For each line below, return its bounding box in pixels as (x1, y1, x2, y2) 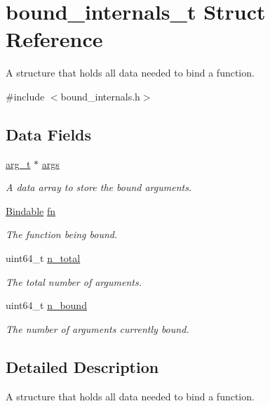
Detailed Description (6, 355, 159, 377)
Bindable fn (6, 203, 56, 218)
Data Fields (6, 123, 92, 145)
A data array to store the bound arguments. (6, 180, 192, 195)
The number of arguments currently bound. (6, 321, 189, 336)
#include (6, 89, 45, 103)
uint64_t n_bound (6, 298, 87, 313)
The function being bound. (6, 227, 118, 242)
